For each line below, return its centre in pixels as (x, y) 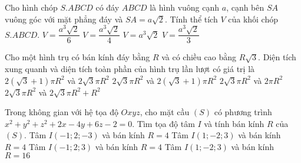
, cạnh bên (245, 7)
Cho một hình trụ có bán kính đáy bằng (77, 57)
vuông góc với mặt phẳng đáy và (64, 19)
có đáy (107, 7)
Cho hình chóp (31, 7)
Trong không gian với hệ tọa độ (62, 112)
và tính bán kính (234, 123)
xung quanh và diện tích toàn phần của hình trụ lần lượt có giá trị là (130, 68)
